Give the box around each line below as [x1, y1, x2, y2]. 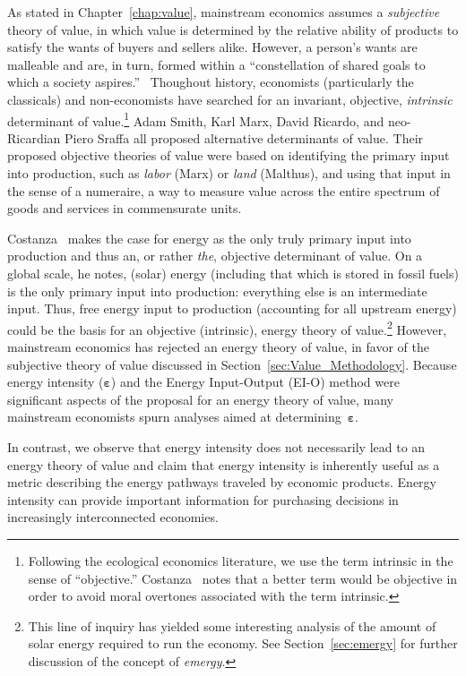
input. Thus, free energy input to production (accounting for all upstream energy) [7, 299, 457, 318]
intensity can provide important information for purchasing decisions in [7, 490, 399, 509]
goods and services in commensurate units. [7, 199, 242, 218]
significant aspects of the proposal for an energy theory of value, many [7, 389, 393, 408]
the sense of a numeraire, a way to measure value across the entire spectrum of [7, 181, 440, 200]
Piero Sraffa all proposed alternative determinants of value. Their [65, 128, 424, 147]
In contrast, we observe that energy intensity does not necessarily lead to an [7, 437, 426, 456]
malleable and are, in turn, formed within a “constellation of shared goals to [7, 55, 426, 73]
